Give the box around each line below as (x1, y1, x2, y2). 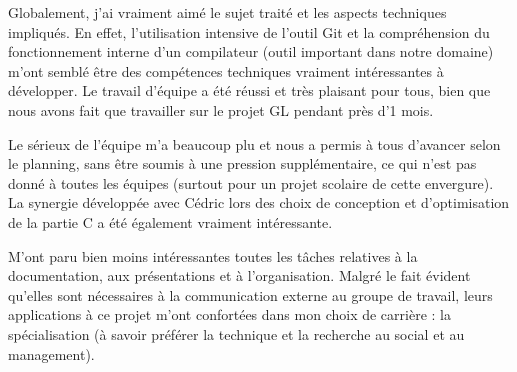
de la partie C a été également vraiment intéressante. (8, 211, 333, 232)
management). (8, 343, 95, 364)
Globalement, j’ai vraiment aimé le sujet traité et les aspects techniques (8, 2, 447, 22)
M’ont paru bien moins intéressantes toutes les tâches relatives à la (8, 245, 418, 266)
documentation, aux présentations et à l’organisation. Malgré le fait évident (8, 265, 471, 286)
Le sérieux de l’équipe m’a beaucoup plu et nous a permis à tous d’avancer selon (8, 133, 501, 154)
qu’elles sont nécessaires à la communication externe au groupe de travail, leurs (8, 284, 493, 305)
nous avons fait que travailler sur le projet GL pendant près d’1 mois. (8, 99, 434, 120)
